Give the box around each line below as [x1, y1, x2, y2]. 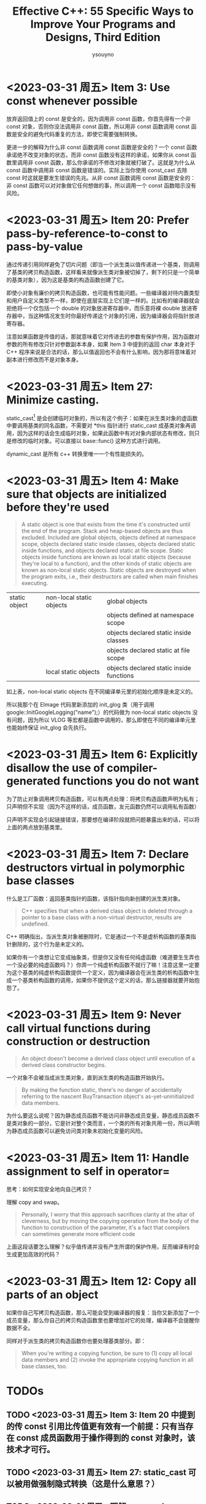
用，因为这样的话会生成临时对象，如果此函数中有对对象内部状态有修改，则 [6, 429, 194, 437]
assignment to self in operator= [6, 1164, 170, 1178]
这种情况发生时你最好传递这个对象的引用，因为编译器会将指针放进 [32, 312, 200, 320]
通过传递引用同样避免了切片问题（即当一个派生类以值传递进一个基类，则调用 [6, 261, 200, 268]
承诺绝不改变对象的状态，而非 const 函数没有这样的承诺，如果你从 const [6, 151, 190, 158]
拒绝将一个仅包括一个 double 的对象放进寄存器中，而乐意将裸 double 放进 [6, 304, 193, 312]
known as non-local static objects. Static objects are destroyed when [21, 566, 196, 574]
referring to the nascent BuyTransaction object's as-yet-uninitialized [21, 1092, 194, 1100]
